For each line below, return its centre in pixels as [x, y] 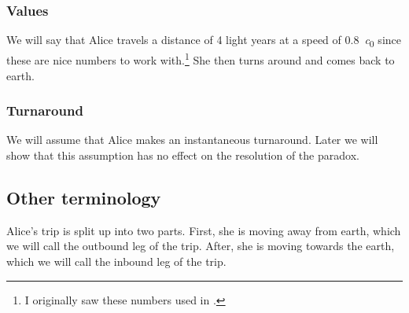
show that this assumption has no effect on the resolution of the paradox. [183, 155]
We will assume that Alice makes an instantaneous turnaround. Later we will [192, 140]
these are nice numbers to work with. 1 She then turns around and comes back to [201, 59]
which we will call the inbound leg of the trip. [116, 261]
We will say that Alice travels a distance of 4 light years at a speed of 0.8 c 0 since [204, 41]
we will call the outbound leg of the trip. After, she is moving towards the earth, [201, 246]
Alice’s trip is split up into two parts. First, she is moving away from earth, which [204, 230]
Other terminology [84, 197]
